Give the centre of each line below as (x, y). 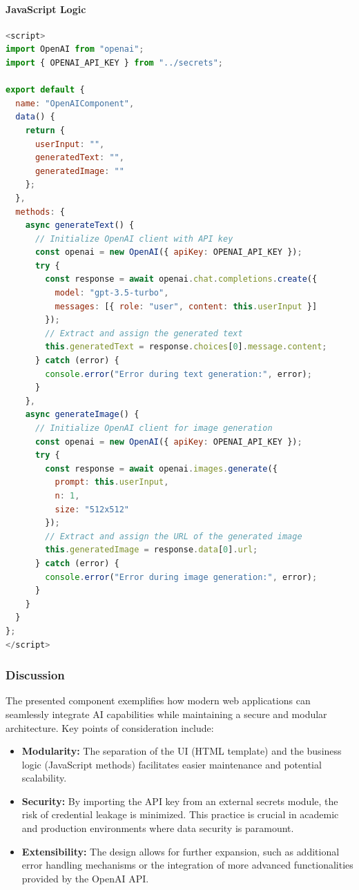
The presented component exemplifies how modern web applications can (158, 700)
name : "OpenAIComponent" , (75, 103)
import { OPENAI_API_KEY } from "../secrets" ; (115, 62)
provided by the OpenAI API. (85, 878)
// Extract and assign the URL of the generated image (174, 536)
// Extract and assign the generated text (144, 333)
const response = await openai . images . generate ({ (161, 468)
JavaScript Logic (46, 9)
